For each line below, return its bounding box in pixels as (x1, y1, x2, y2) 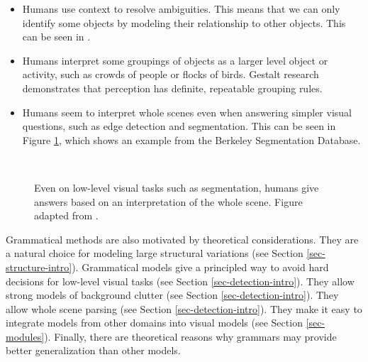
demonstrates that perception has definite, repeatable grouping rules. (22, 80, 323, 95)
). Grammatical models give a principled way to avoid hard (72, 259, 329, 274)
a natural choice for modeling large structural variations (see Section (6, 246, 303, 260)
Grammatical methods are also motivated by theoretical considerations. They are (6, 231, 359, 246)
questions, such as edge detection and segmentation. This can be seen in (22, 119, 336, 133)
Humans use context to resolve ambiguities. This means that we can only (22, 1, 340, 16)
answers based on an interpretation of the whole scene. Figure (34, 194, 303, 209)
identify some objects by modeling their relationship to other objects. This (22, 15, 346, 30)
